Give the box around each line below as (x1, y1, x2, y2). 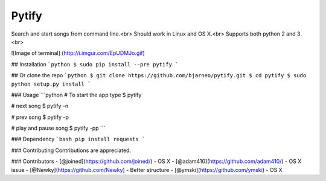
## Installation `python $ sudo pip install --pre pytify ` (11, 60, 179, 68)
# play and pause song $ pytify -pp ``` (11, 124, 106, 132)
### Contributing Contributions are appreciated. (11, 147, 132, 154)
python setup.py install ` (11, 80, 91, 87)
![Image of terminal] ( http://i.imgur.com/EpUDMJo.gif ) (11, 49, 145, 57)
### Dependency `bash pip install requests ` (11, 136, 145, 143)
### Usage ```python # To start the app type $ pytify (11, 91, 142, 98)
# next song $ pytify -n (11, 103, 69, 110)
